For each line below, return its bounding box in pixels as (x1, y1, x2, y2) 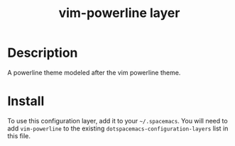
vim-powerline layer (58, 5, 180, 21)
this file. (7, 131, 31, 140)
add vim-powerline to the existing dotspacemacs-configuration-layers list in (7, 124, 229, 133)
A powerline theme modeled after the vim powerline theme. (7, 68, 181, 77)
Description (7, 45, 78, 61)
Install (7, 94, 45, 109)
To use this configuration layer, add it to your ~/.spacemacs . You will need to (7, 116, 229, 125)
